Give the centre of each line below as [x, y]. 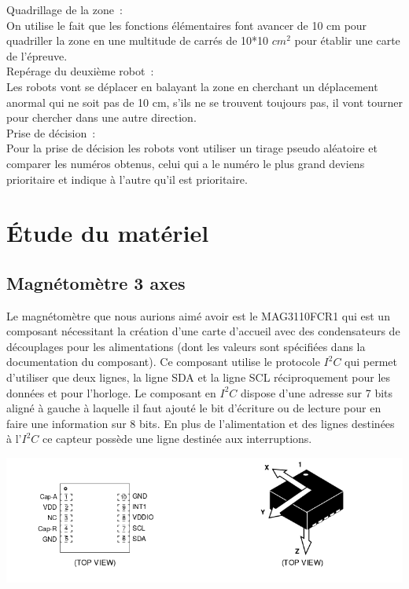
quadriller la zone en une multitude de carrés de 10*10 [138, 40]
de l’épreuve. [37, 55]
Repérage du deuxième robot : [80, 71]
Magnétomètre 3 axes [96, 282]
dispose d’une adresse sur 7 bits [317, 392]
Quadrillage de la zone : [64, 9]
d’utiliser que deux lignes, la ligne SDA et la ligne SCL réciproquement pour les [199, 377]
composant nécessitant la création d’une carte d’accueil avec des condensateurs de [203, 331]
